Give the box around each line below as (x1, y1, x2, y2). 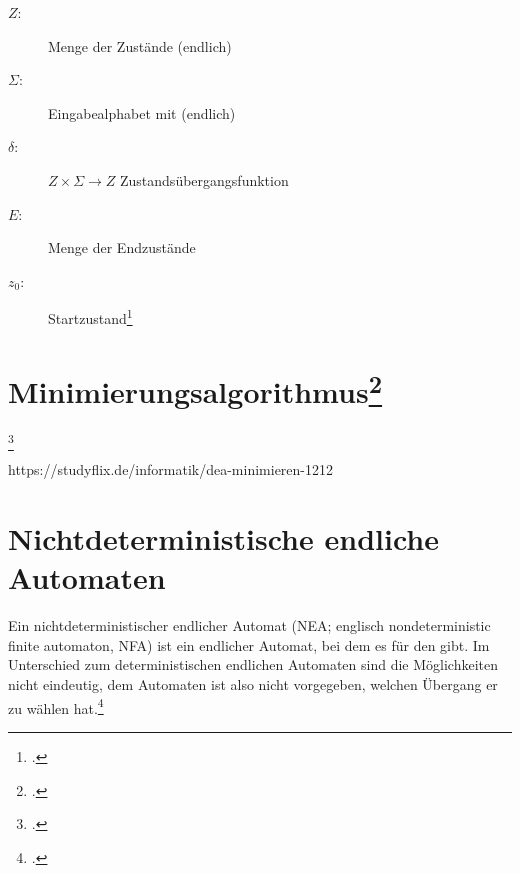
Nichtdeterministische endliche (8, 518, 439, 559)
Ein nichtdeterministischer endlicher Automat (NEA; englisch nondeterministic (8, 615, 491, 636)
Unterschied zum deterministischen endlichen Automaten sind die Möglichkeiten (8, 654, 498, 675)
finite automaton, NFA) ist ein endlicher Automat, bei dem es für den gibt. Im (8, 634, 490, 655)
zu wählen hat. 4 (8, 694, 104, 718)
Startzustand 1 (48, 305, 133, 328)
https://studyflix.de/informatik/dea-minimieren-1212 (8, 459, 334, 480)
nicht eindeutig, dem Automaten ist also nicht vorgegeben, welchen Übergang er (8, 674, 498, 695)
